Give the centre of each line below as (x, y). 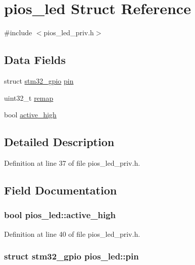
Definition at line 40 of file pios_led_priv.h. (72, 234)
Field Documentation (61, 190)
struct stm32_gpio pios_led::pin (71, 256)
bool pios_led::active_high (60, 215)
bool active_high (30, 115)
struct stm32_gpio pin (39, 80)
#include (18, 32)
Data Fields (35, 60)
